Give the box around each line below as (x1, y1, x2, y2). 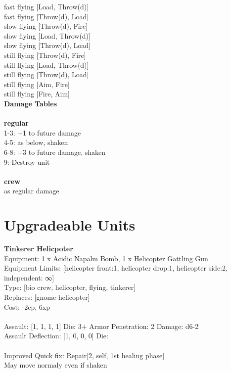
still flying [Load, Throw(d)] (4, 59, 89, 70)
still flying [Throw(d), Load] (4, 69, 89, 80)
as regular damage (4, 186, 59, 196)
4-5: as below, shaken (4, 137, 68, 147)
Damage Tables (4, 98, 57, 108)
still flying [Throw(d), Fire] (4, 49, 86, 60)
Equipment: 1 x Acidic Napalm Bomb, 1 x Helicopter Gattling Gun (4, 253, 208, 263)
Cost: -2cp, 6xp (4, 301, 50, 312)
